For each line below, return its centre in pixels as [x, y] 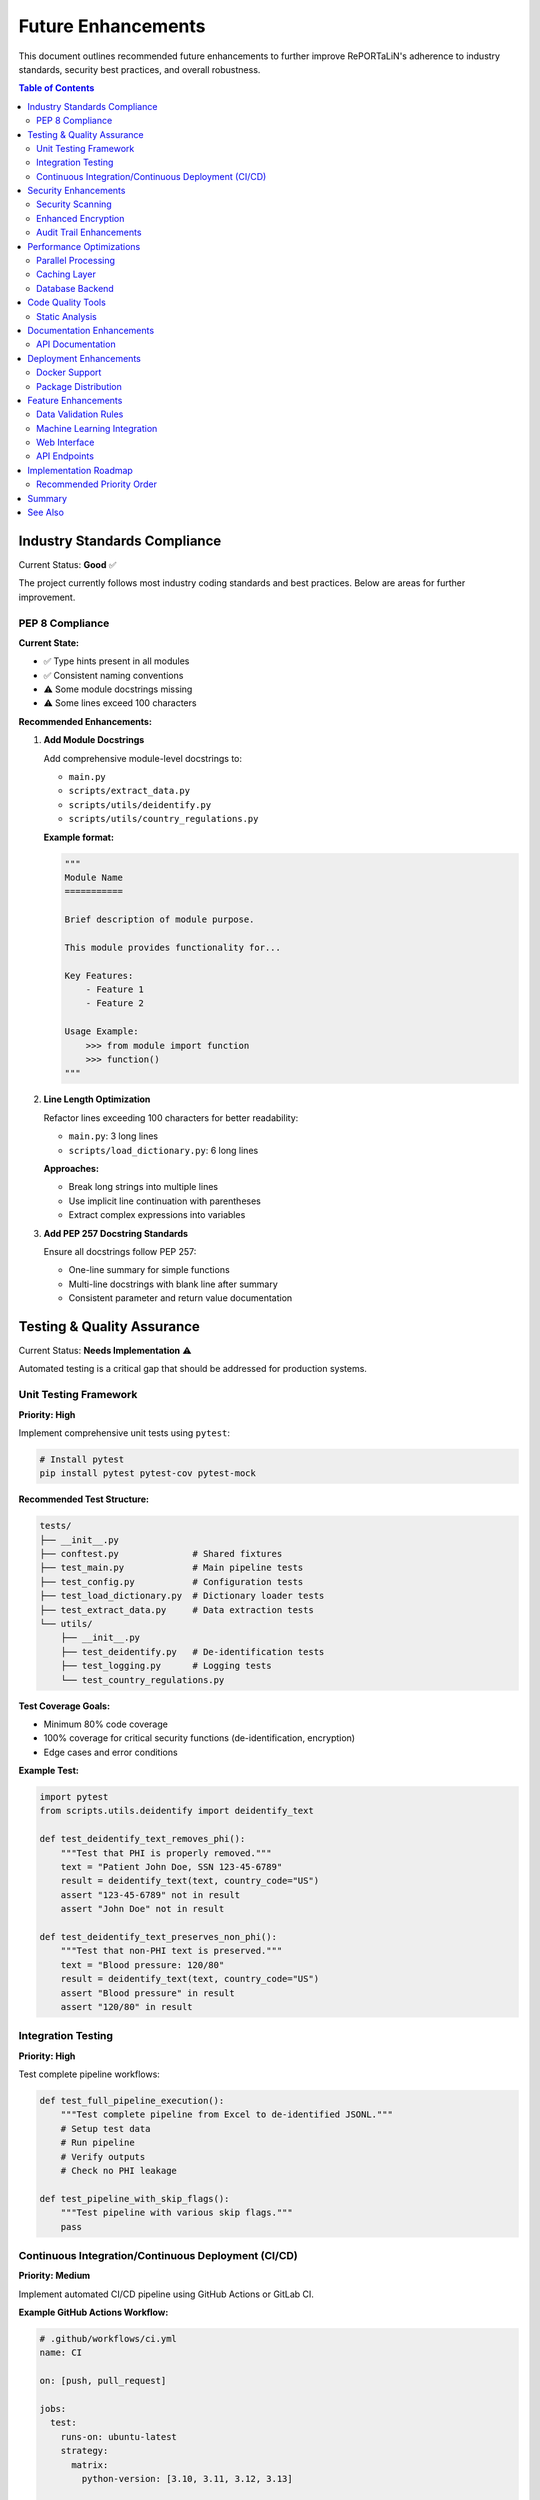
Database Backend [75, 288]
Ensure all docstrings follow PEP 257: [120, 1251]
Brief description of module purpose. [159, 919]
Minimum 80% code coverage [106, 1724]
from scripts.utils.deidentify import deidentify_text [176, 1811]
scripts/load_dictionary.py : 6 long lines [163, 1150]
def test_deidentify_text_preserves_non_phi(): [158, 1936]
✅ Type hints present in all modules [116, 661]
